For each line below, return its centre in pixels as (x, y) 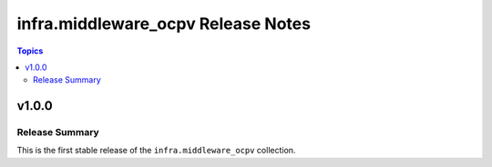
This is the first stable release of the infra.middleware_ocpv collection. (156, 151)
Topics (30, 51)
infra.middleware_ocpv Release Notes (164, 24)
